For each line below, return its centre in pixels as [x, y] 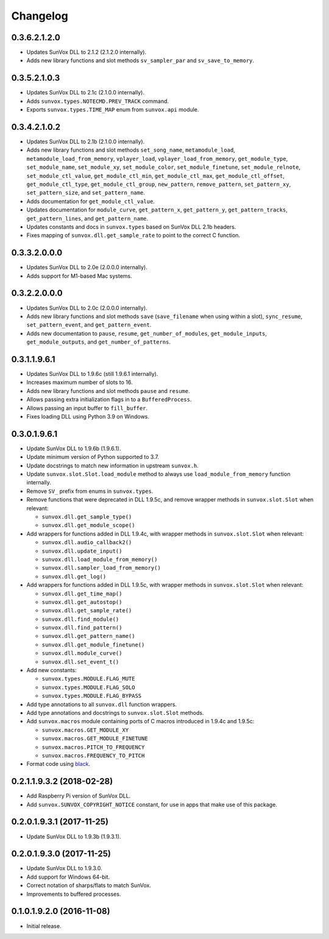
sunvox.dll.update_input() [82, 551]
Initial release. [44, 926]
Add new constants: [52, 670]
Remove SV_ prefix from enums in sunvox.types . [90, 491]
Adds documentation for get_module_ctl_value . [91, 201]
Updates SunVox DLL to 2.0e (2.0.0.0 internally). [87, 268]
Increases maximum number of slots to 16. [80, 382]
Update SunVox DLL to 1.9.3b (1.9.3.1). [74, 836]
